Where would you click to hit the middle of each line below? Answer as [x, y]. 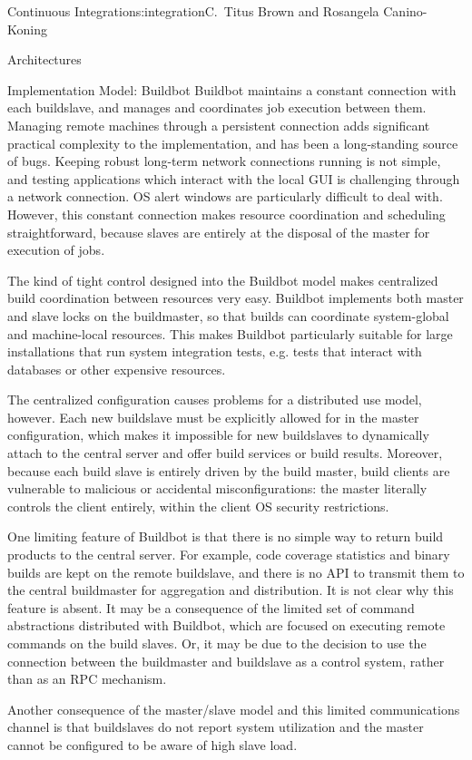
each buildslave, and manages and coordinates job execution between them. [217, 107]
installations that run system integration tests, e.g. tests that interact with [215, 351]
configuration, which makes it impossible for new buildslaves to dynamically [218, 435]
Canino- [405, 11]
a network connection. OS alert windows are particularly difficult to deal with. [225, 196]
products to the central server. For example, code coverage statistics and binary [229, 555]
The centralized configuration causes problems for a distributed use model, [215, 399]
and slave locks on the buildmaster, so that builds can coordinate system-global [228, 315]
